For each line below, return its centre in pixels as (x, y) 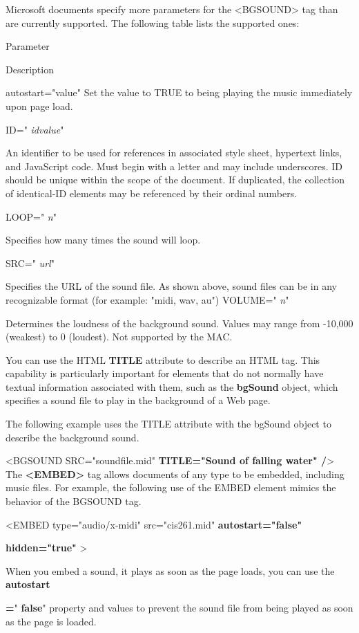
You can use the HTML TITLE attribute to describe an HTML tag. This (163, 359)
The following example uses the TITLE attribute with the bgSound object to (168, 424)
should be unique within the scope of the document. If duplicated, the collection (175, 180)
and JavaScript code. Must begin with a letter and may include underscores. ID (174, 166)
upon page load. (39, 105)
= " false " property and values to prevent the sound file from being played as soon (179, 607)
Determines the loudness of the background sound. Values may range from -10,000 (179, 323)
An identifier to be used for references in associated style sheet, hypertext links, (174, 153)
